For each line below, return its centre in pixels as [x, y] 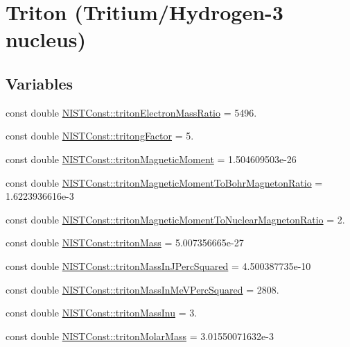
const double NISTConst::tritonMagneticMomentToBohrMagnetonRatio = [164, 182]
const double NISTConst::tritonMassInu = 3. [102, 313]
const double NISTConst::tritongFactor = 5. [100, 136]
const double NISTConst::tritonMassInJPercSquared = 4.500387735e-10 [158, 265]
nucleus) [46, 39]
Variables [40, 83]
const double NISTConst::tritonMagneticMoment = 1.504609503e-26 [151, 159]
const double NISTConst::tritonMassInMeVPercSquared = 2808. [142, 289]
